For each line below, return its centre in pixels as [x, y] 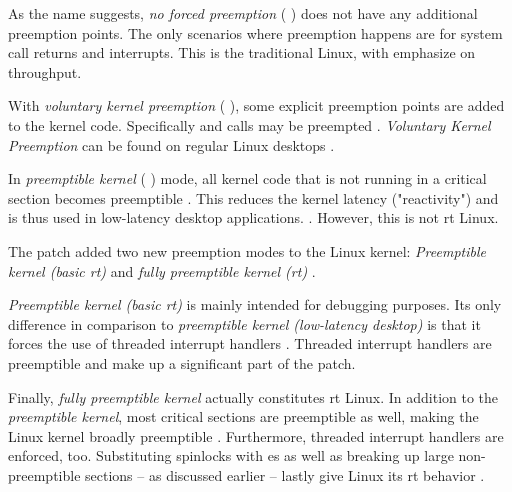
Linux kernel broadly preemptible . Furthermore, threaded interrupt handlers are [256, 435]
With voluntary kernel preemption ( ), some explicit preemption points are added [256, 105]
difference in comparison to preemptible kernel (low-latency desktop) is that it [244, 323]
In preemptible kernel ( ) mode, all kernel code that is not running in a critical [247, 178]
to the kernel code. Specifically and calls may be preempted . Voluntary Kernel [249, 124]
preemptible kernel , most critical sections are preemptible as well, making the [243, 416]
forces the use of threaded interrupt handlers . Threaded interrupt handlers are [250, 343]
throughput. [45, 71]
